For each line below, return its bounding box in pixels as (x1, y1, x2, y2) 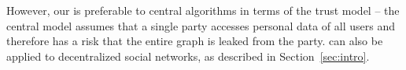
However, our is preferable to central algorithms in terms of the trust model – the (6, 2, 400, 18)
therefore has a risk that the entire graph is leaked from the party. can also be (6, 33, 383, 49)
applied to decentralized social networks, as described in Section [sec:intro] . (6, 47, 370, 64)
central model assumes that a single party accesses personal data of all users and (6, 17, 395, 33)
